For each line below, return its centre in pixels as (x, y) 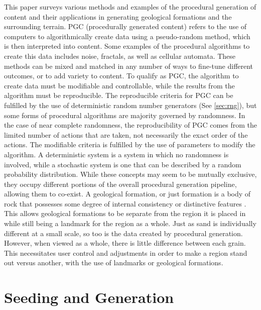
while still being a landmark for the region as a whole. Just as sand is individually (130, 223)
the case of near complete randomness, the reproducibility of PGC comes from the (130, 125)
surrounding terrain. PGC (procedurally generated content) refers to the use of (125, 26)
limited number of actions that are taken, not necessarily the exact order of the (126, 134)
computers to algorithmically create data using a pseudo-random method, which (127, 36)
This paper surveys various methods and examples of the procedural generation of (130, 7)
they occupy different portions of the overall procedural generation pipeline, (120, 184)
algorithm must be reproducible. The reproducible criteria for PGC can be (119, 95)
